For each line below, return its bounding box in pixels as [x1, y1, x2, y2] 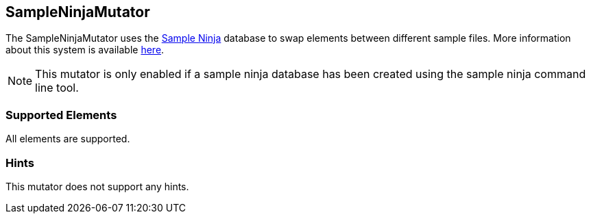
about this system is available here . [5, 44, 165, 56]
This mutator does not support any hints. [5, 180, 189, 192]
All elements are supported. [5, 133, 130, 145]
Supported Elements [5, 107, 117, 122]
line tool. [35, 81, 79, 95]
